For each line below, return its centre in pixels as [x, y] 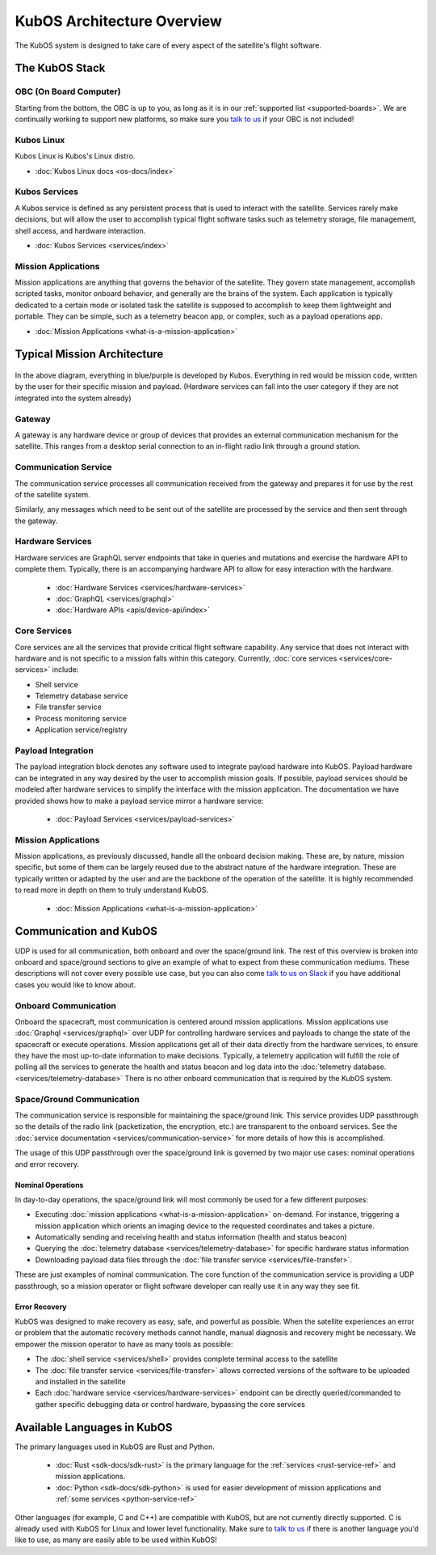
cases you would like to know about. [75, 985]
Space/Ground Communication [78, 1099]
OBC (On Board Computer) [68, 91]
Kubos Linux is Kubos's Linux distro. [75, 156]
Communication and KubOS [86, 931]
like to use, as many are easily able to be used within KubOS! [116, 1540]
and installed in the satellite [80, 1382]
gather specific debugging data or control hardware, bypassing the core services [170, 1404]
